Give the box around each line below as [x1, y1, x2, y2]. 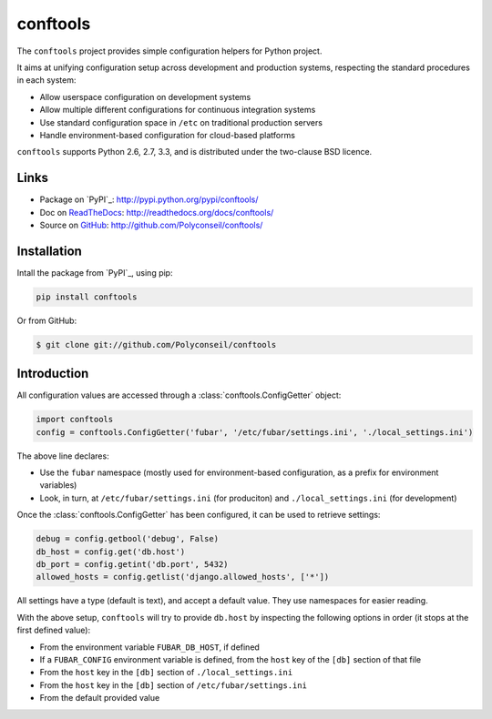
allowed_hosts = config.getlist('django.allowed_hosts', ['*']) [36, 572, 330, 582]
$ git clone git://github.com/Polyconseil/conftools [36, 339, 277, 349]
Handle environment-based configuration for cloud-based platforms [39, 129, 296, 140]
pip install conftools [36, 291, 138, 302]
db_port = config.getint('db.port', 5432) [36, 560, 229, 570]
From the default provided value [39, 693, 160, 704]
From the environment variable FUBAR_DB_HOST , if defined [39, 642, 260, 653]
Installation [16, 243, 82, 258]
